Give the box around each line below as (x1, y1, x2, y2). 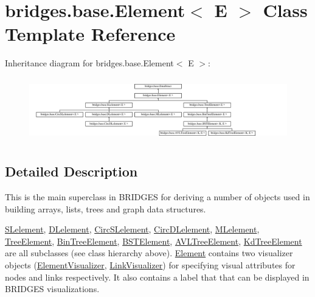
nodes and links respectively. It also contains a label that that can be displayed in (5, 270, 310, 283)
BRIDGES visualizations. (5, 282, 100, 295)
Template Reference (5, 21, 176, 46)
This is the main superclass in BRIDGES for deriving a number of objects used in (5, 190, 310, 203)
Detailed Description (5, 162, 138, 181)
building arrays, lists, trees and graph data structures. (5, 202, 206, 215)
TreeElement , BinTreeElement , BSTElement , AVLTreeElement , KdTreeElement (5, 234, 302, 247)
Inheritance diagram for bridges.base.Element (5, 57, 174, 69)
